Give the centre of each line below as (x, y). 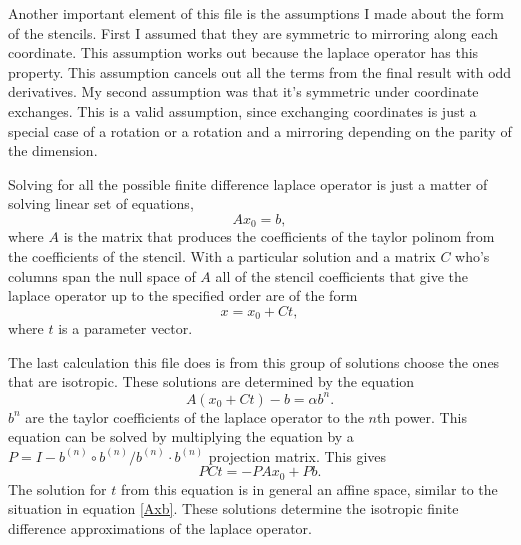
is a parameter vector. (125, 328)
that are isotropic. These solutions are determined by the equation (211, 381)
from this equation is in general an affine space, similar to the (309, 488)
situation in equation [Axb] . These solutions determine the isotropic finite (233, 508)
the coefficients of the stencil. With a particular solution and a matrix (222, 255)
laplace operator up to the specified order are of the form (183, 295)
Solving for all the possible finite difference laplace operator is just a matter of (248, 183)
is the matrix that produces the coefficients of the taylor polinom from (279, 236)
